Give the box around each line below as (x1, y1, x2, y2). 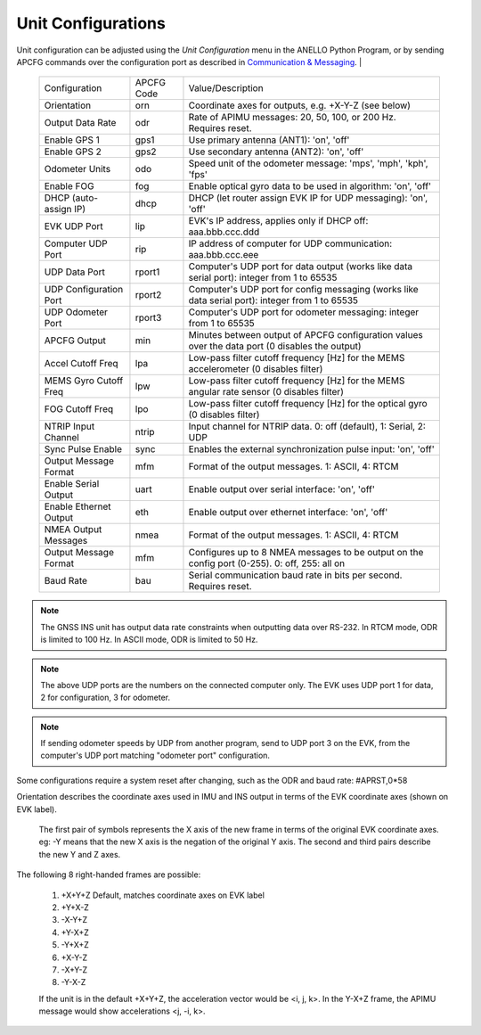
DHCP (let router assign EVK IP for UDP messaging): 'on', (188, 192, 428, 204)
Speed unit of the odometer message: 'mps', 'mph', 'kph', (188, 157, 428, 169)
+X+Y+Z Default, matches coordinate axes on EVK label (61, 890, 265, 900)
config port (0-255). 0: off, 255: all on (188, 557, 346, 570)
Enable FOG (44, 180, 94, 193)
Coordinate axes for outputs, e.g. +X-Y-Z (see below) (188, 99, 412, 111)
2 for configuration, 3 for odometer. (40, 692, 171, 703)
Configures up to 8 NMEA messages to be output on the (188, 546, 424, 559)
